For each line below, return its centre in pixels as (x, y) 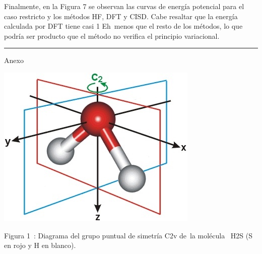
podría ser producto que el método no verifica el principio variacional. (112, 36)
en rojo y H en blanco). (40, 245)
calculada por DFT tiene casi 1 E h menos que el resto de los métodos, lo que (123, 26)
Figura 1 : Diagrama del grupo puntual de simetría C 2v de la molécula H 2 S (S (128, 235)
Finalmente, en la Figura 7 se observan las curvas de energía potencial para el (124, 6)
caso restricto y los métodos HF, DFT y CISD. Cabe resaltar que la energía (121, 16)
